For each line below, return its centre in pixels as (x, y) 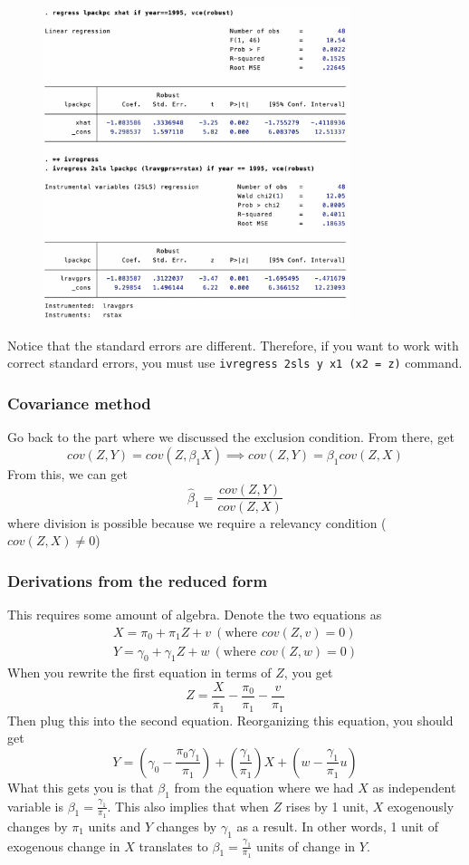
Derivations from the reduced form (138, 580)
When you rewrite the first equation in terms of (139, 673)
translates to (173, 846)
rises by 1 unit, (327, 806)
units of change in (306, 846)
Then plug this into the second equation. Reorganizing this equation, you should (230, 720)
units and (115, 826)
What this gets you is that (81, 787)
